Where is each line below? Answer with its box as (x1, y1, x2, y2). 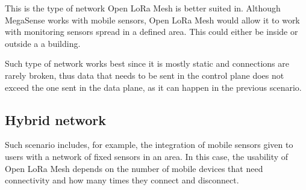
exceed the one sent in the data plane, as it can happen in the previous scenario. (5, 81, 302, 93)
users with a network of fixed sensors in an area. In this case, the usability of (5, 150, 289, 162)
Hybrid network (5, 110, 106, 129)
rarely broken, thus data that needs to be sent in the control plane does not (5, 69, 284, 81)
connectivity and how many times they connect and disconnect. (5, 174, 239, 186)
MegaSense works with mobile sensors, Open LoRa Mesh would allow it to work (5, 13, 300, 26)
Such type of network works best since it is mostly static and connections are (5, 57, 289, 70)
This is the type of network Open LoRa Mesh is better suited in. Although (5, 2, 281, 14)
